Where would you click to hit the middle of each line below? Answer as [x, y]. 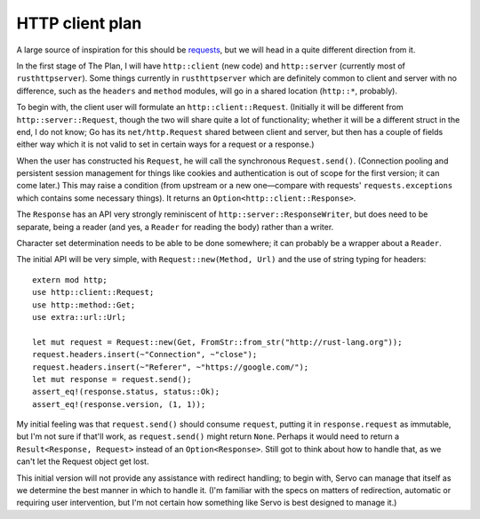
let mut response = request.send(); [112, 379]
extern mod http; [70, 279]
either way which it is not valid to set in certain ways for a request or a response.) [165, 144]
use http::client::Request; [93, 292]
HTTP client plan [79, 23]
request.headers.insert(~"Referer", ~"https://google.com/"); [171, 367]
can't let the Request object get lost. [83, 461]
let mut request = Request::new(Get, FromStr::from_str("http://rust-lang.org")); [217, 342]
